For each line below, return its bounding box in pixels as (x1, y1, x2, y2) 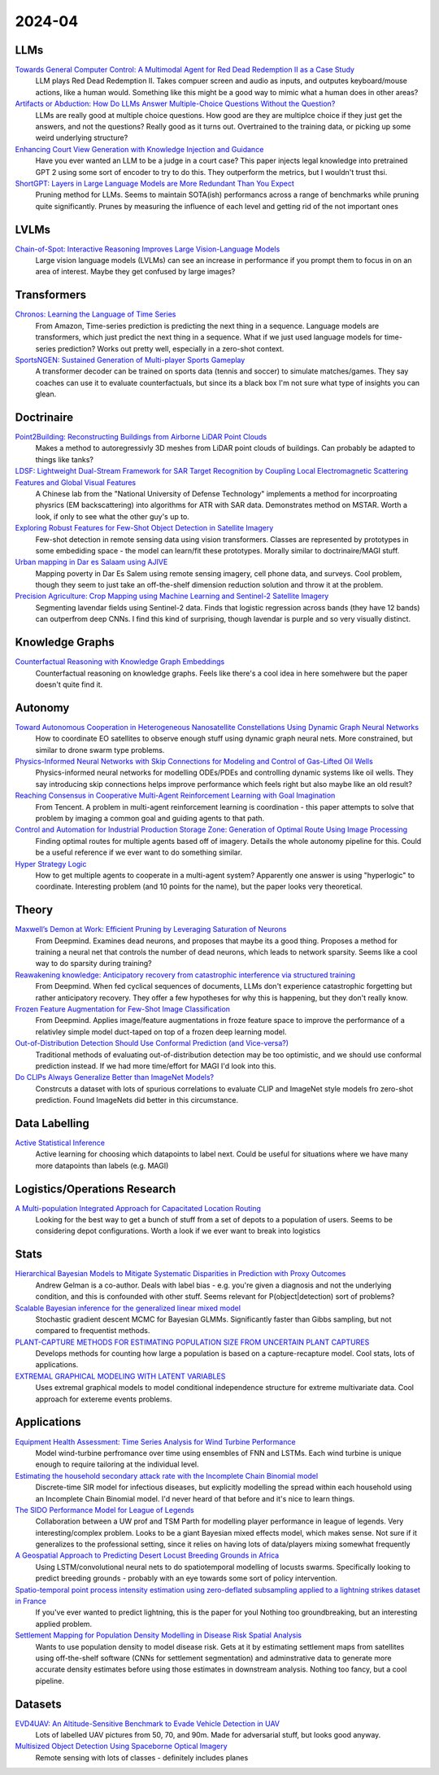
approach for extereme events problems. (35, 1394, 172, 1404)
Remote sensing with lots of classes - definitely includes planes (35, 1752, 249, 1762)
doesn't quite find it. (35, 680, 103, 689)
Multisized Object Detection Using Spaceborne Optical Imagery (15, 1742, 228, 1751)
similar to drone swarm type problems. (35, 745, 165, 754)
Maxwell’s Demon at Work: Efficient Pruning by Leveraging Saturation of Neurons (15, 925, 287, 934)
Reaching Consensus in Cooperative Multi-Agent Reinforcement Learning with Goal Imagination (15, 790, 336, 801)
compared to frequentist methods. (35, 1326, 150, 1336)
